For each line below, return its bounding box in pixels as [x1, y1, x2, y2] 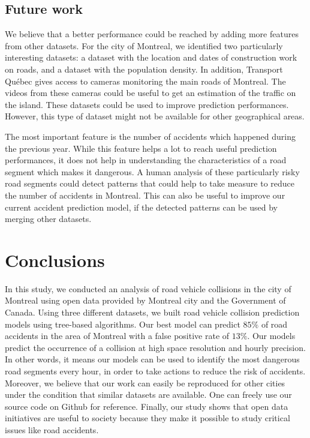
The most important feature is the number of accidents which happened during [5, 130, 296, 142]
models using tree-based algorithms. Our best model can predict [5, 317, 240, 330]
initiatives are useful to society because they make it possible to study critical [5, 412, 290, 424]
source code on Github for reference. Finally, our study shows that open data [5, 400, 288, 412]
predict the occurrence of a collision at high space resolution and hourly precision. [5, 341, 306, 353]
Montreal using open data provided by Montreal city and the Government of [5, 294, 286, 307]
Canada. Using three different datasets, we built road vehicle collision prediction [5, 306, 300, 319]
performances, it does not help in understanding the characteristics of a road [5, 154, 287, 166]
